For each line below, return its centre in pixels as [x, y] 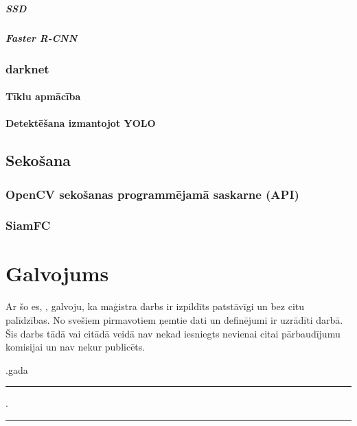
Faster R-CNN [42, 37]
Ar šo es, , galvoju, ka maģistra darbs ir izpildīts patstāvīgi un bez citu [155, 306]
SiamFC [28, 225]
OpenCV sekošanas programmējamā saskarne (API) [152, 194]
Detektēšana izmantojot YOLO [81, 123]
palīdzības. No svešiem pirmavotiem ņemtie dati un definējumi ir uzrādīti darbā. [174, 320]
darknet [27, 68]
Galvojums [57, 273]
